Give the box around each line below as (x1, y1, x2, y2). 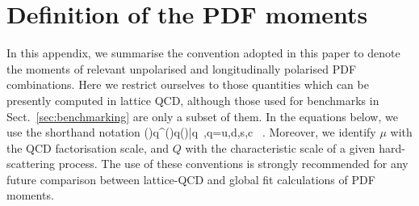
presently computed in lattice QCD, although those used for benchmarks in (6, 91, 379, 108)
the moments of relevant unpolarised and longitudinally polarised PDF (6, 60, 357, 77)
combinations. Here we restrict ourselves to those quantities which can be (6, 76, 369, 93)
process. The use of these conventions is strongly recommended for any (58, 155, 409, 172)
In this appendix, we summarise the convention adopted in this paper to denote (6, 44, 400, 61)
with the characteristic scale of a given (185, 139, 375, 156)
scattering (6, 155, 56, 172)
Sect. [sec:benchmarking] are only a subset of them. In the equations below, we (6, 107, 398, 124)
